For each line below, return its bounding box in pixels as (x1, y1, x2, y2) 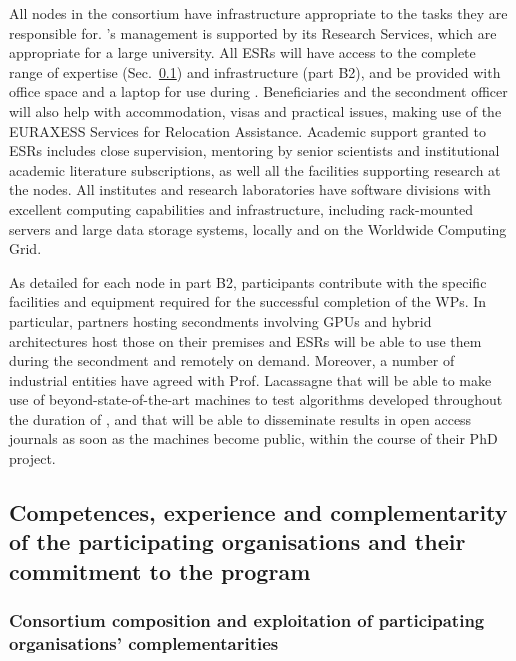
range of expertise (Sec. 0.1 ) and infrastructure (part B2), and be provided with (9, 61, 501, 82)
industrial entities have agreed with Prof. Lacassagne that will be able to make (9, 369, 492, 390)
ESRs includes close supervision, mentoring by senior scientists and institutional (9, 140, 500, 161)
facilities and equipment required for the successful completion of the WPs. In (9, 291, 487, 312)
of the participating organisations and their (9, 526, 466, 557)
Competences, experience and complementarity (9, 497, 508, 528)
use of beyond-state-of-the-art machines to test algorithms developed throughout (9, 389, 503, 410)
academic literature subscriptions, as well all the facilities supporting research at (9, 159, 501, 180)
